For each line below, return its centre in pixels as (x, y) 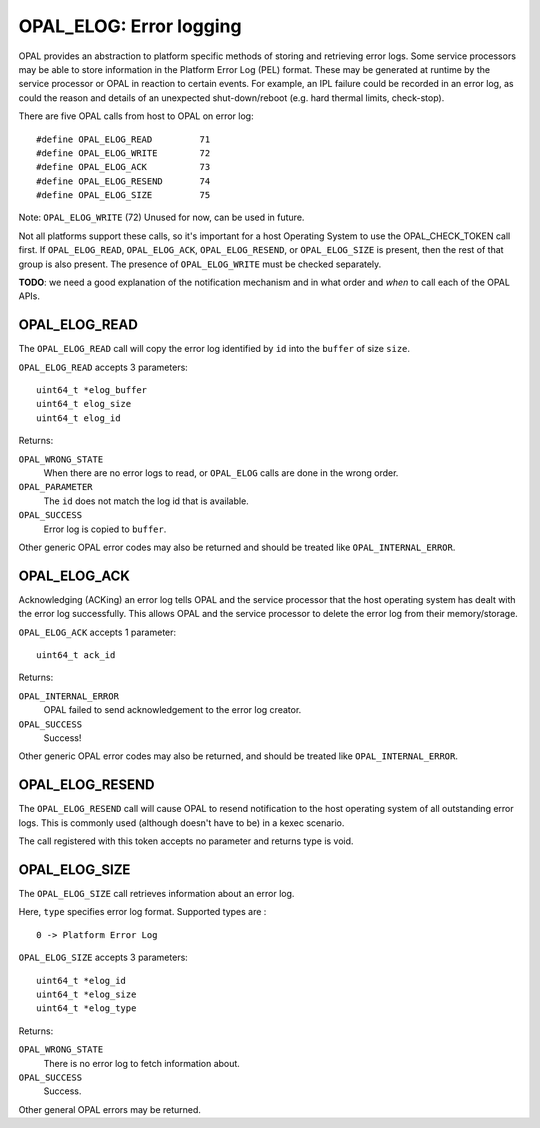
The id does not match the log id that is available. (146, 501)
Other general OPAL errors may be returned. (110, 1109)
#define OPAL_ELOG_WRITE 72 (123, 153)
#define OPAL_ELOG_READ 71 (123, 139)
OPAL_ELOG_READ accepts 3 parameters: (103, 367)
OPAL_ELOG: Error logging (130, 26)
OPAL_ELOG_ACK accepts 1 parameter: (97, 632)
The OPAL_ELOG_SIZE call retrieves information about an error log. (156, 894)
